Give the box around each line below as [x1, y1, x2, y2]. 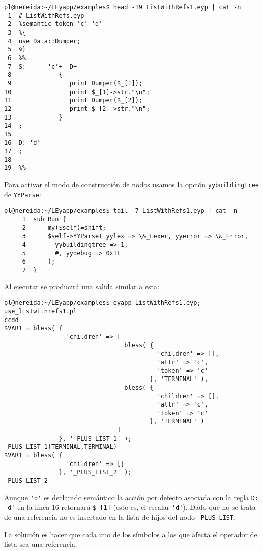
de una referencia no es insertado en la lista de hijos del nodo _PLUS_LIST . [4, 512, 236, 523]
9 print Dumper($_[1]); [8, 79, 143, 87]
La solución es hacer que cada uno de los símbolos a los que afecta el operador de [4, 529, 257, 539]
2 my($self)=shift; [22, 224, 106, 231]
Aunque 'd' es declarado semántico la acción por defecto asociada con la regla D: [4, 491, 259, 502]
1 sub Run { [22, 216, 66, 223]
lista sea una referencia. [4, 539, 77, 549]
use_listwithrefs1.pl [4, 307, 77, 315]
